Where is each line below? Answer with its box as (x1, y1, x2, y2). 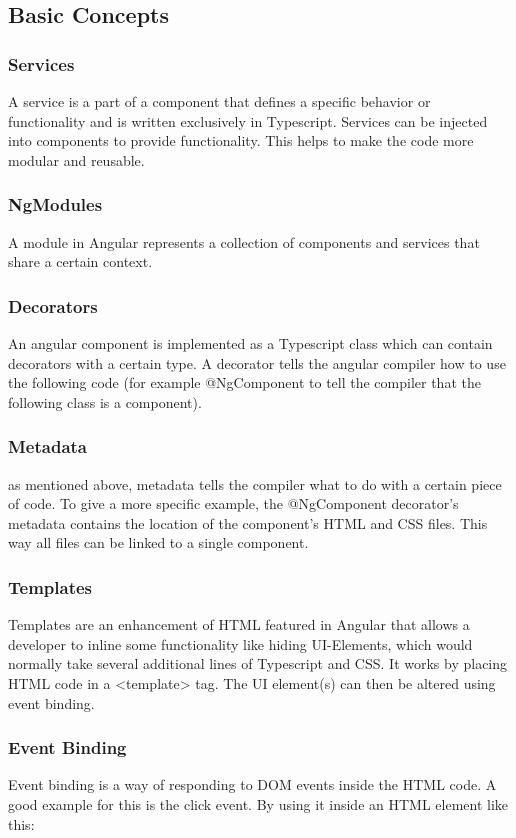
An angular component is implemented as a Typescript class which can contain (8, 333, 493, 353)
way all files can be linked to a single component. (8, 532, 309, 553)
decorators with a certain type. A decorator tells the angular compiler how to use (8, 352, 506, 373)
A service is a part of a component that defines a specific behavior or (8, 91, 431, 111)
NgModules (8, 192, 103, 217)
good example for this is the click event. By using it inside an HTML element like (8, 793, 509, 814)
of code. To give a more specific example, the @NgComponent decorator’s (8, 493, 459, 514)
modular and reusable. (8, 149, 145, 170)
